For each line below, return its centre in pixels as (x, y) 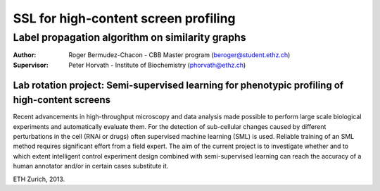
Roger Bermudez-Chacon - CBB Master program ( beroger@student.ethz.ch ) (179, 55)
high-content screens (62, 100)
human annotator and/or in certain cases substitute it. (91, 166)
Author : (25, 55)
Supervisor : (31, 65)
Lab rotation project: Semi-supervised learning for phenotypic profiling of (178, 85)
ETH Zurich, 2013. (39, 179)
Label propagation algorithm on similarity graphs (129, 37)
